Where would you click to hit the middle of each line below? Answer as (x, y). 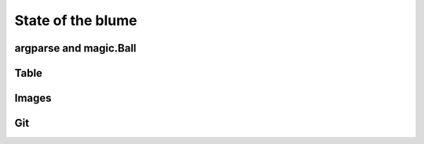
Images (33, 98)
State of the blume (76, 20)
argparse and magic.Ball (75, 48)
